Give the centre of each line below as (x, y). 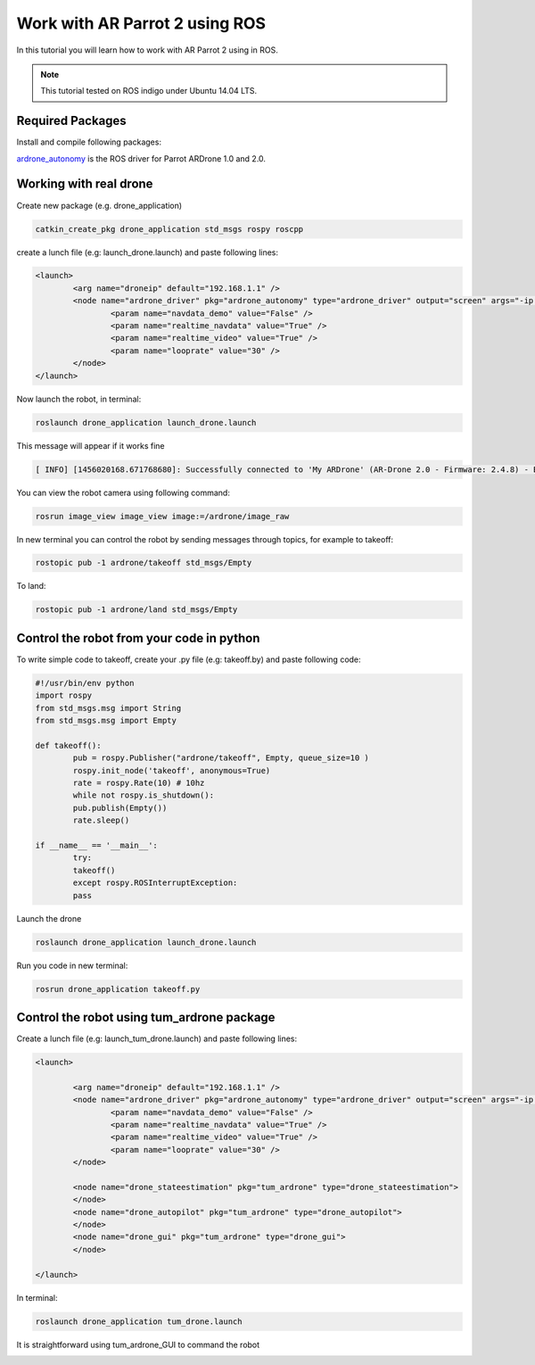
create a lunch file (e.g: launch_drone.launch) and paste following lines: (148, 252)
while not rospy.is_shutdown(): (143, 795)
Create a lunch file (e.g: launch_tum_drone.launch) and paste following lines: (157, 1038)
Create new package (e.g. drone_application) (99, 205)
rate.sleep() (101, 820)
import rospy (64, 695)
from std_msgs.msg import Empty (106, 721)
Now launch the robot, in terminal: (79, 399)
